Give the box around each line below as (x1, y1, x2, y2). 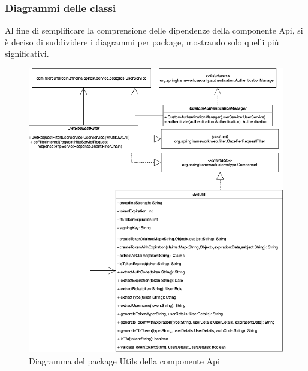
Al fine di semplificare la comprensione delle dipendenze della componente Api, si (5, 24, 303, 37)
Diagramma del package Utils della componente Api (29, 354, 220, 367)
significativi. (5, 47, 49, 60)
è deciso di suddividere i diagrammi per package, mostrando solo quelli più (5, 35, 279, 48)
